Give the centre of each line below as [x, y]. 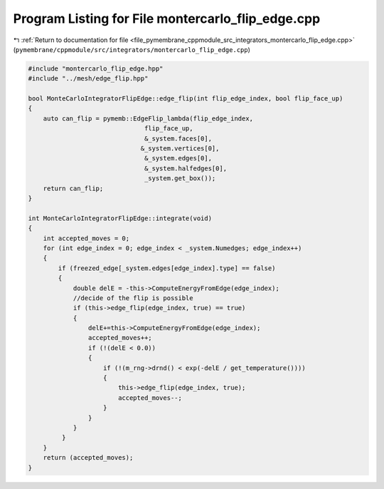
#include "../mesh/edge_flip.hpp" [88, 79]
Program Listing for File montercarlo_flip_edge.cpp [167, 19]
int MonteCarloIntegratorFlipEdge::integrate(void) [120, 218]
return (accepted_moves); [88, 458]
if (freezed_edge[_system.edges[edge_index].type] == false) [167, 268]
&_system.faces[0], [178, 138]
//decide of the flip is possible [133, 298]
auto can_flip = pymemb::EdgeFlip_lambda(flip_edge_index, [148, 118]
